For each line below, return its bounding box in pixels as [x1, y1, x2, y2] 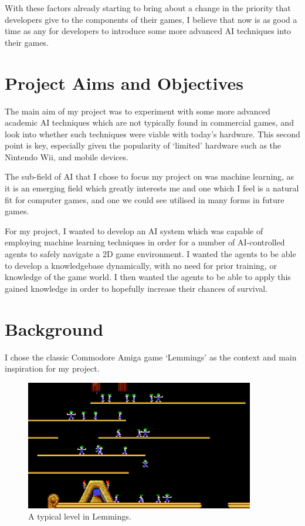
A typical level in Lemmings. [28, 510, 131, 522]
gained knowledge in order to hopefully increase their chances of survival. [5, 282, 268, 294]
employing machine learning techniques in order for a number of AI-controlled [5, 236, 285, 248]
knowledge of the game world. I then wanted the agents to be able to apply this [5, 271, 291, 283]
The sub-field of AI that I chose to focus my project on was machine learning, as [5, 170, 294, 183]
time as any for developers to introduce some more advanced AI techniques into [5, 25, 292, 37]
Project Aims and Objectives [5, 70, 243, 95]
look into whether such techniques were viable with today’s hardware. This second [5, 127, 300, 140]
